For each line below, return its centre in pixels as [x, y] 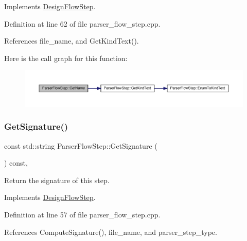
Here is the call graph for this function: [66, 58]
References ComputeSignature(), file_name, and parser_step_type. [111, 232]
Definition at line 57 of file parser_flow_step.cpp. [82, 214]
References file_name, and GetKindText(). [72, 41]
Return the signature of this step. [57, 180]
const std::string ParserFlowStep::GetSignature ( [81, 145]
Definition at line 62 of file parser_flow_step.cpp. [82, 23]
